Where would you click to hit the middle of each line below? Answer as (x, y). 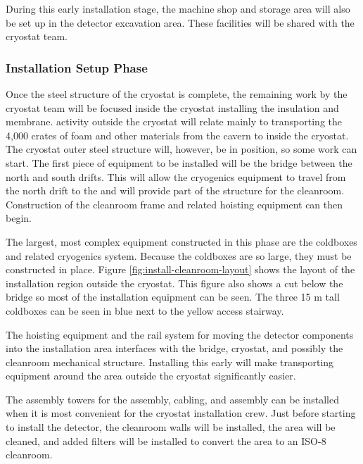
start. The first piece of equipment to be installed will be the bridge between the (179, 162)
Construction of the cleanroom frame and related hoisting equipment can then (174, 204)
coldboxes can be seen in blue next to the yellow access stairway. (145, 310)
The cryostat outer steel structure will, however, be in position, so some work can (181, 149)
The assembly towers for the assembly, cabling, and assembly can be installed (172, 399)
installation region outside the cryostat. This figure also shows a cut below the (174, 283)
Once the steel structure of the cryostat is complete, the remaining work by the (177, 94)
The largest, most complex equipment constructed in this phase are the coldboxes (181, 241)
